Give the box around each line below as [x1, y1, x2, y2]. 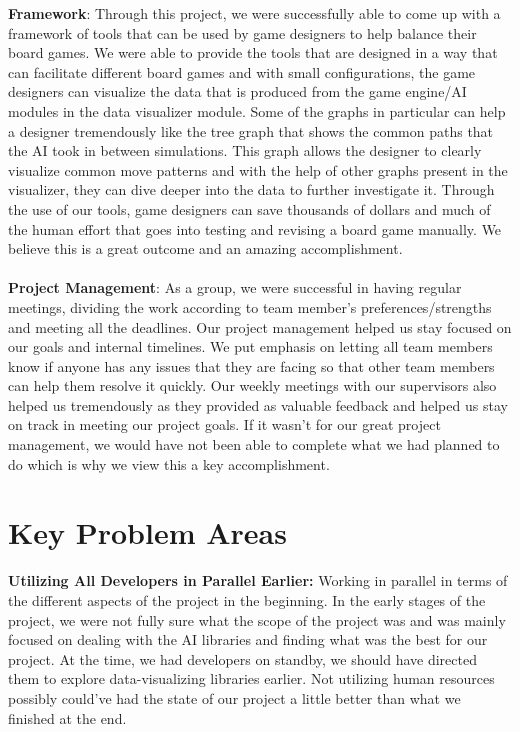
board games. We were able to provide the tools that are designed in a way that [8, 42, 498, 63]
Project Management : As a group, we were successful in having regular [8, 277, 462, 298]
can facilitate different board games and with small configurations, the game [8, 61, 476, 82]
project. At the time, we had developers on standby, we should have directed [8, 648, 477, 669]
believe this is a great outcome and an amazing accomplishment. [8, 238, 403, 259]
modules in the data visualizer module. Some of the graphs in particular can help [8, 100, 506, 121]
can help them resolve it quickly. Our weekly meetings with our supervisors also [8, 375, 497, 396]
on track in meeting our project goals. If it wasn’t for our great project [8, 414, 441, 435]
